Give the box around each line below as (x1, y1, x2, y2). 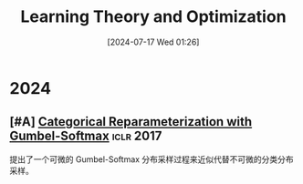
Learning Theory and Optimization (20, 6, 287, 27)
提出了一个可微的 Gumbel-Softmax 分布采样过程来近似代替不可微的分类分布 (9, 153, 294, 165)
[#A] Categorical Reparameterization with (9, 114, 253, 129)
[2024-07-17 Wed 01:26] (107, 36, 200, 47)
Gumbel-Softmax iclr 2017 (9, 128, 162, 144)
